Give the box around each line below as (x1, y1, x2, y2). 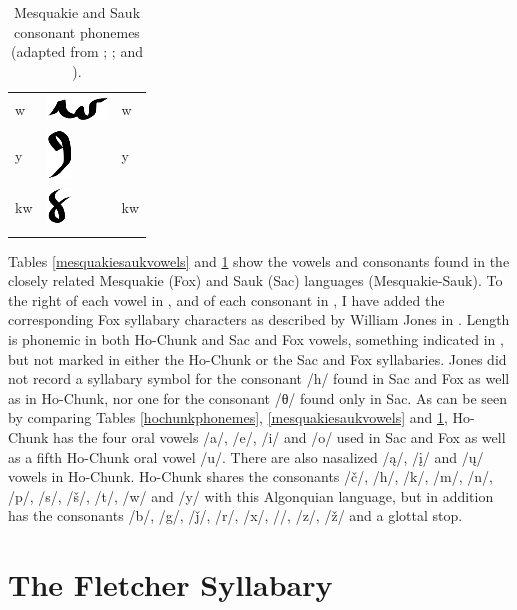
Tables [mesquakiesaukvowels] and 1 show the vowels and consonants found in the (8, 250, 510, 271)
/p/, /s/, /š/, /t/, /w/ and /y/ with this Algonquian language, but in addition (8, 485, 494, 506)
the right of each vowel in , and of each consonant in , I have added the (8, 289, 445, 310)
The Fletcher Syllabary (8, 564, 333, 605)
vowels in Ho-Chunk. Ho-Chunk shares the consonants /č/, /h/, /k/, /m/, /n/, (8, 466, 493, 487)
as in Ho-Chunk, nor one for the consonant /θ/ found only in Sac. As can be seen (8, 387, 508, 408)
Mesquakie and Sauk (13, 2, 141, 22)
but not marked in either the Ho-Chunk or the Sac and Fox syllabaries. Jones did (8, 348, 507, 369)
